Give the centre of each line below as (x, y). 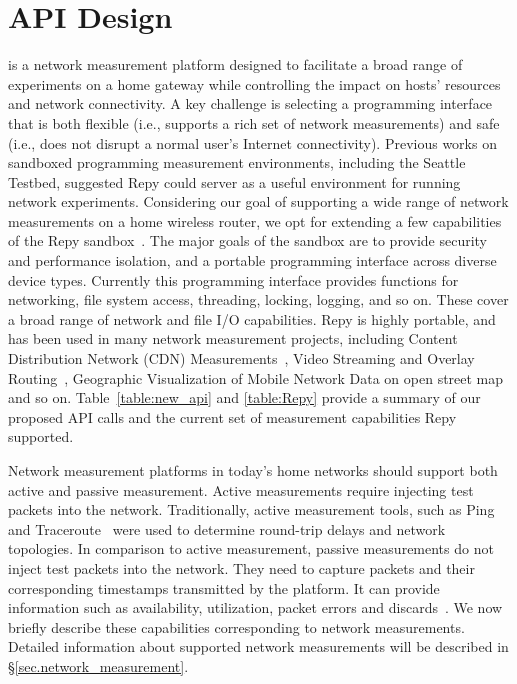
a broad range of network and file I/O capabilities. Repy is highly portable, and (252, 318)
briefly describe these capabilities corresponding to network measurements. (236, 626)
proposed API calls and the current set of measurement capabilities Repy (232, 416)
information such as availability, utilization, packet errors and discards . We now (255, 607)
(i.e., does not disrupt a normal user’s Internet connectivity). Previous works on (252, 142)
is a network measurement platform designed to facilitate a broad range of (235, 64)
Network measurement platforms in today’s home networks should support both (253, 470)
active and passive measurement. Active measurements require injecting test (241, 489)
